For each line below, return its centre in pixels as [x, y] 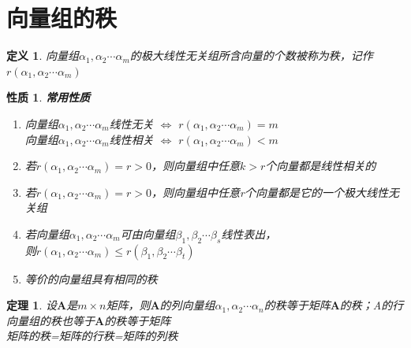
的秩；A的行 [372, 305]
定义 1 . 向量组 [43, 56]
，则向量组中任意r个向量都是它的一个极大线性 [270, 192]
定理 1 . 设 [32, 305]
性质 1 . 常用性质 [48, 97]
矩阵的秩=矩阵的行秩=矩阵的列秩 [92, 336]
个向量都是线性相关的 [321, 166]
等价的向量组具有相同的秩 [91, 278]
